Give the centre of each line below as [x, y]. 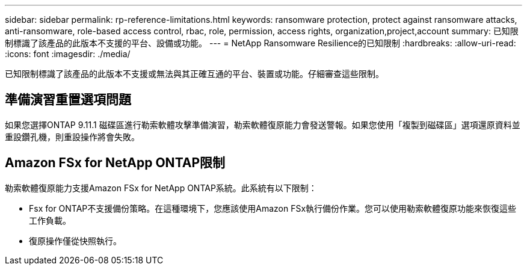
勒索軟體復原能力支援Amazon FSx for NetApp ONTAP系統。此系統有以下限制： [161, 188]
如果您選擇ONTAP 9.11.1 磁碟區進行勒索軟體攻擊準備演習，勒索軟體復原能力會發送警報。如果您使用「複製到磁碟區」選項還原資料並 [263, 124]
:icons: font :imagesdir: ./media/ [68, 54]
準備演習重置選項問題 [68, 100]
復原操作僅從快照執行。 [75, 241]
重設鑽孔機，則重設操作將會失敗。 [72, 137]
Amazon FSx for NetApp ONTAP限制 [115, 163]
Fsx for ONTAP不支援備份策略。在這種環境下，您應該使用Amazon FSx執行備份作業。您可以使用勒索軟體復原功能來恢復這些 [273, 208]
